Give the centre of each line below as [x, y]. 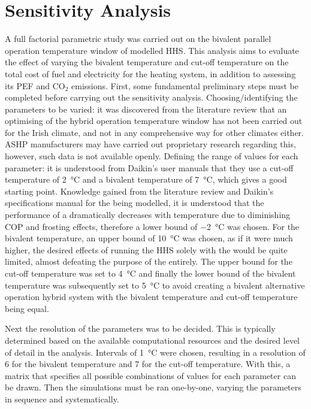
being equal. [27, 308]
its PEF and [27, 85]
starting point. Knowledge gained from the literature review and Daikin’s [139, 191]
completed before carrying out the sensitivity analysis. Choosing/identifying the [151, 97]
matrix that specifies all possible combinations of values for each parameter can [150, 375]
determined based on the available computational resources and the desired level [152, 340]
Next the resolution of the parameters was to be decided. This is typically [140, 328]
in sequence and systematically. [62, 399]
